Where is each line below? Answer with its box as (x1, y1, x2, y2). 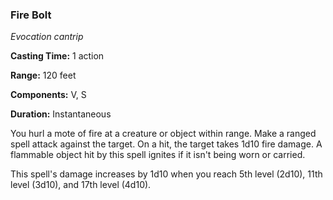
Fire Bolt (10, 8, 52, 22)
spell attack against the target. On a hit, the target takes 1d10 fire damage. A (10, 138, 323, 150)
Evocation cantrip (10, 31, 84, 43)
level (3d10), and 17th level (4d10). (10, 179, 152, 191)
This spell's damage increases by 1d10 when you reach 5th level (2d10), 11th (10, 168, 323, 180)
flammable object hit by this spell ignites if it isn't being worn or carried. (10, 149, 306, 161)
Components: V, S (10, 89, 87, 101)
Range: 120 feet (10, 69, 77, 82)
